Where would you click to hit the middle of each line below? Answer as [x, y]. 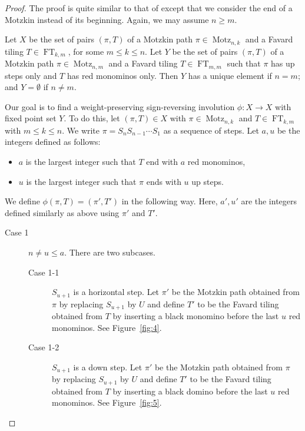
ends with [164, 181]
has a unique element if [230, 75]
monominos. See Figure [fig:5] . [107, 402]
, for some [86, 51]
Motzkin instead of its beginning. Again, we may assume [107, 19]
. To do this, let [92, 118]
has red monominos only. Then [122, 75]
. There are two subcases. [110, 252]
